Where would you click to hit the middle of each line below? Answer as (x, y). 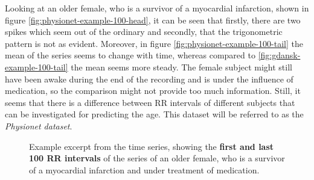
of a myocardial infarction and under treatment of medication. (144, 169)
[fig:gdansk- (279, 55)
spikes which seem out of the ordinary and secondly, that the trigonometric (144, 32)
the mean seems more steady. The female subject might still (181, 67)
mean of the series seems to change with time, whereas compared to (130, 55)
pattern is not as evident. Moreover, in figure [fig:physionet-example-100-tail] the (154, 43)
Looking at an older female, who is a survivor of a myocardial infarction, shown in (157, 8)
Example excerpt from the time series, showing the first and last (152, 146)
